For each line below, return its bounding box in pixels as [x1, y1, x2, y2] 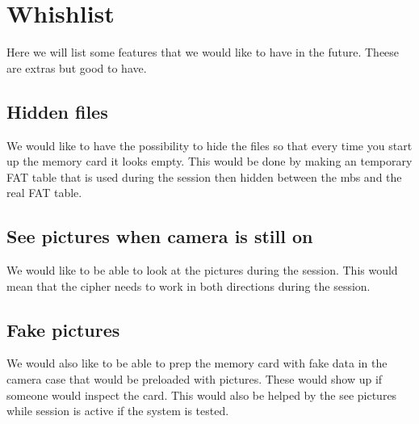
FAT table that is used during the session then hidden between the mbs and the [6, 168, 402, 185]
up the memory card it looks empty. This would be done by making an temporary [6, 153, 413, 170]
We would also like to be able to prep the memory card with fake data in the [6, 355, 388, 372]
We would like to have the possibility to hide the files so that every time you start [6, 136, 413, 153]
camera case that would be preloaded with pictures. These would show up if [6, 371, 383, 388]
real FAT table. [6, 184, 82, 201]
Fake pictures [6, 317, 120, 342]
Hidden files [6, 99, 108, 124]
